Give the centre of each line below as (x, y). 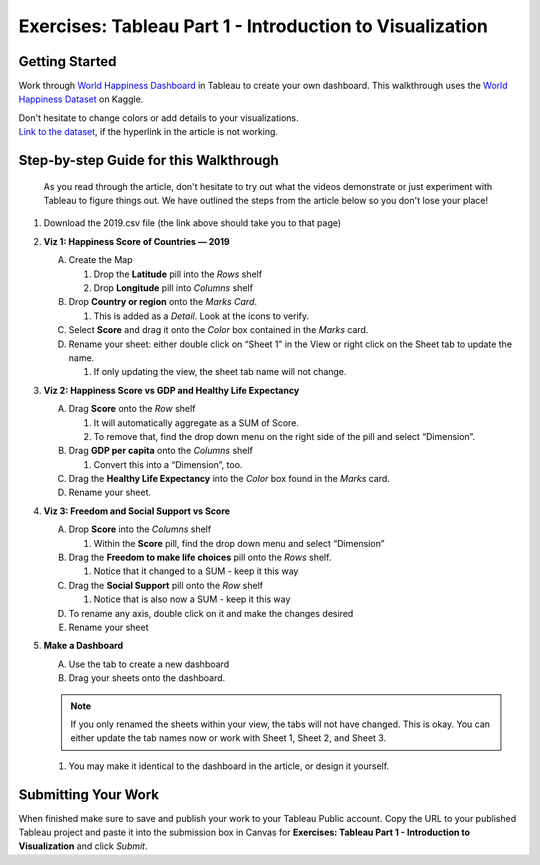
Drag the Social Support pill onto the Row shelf (166, 585)
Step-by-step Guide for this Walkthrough (148, 160)
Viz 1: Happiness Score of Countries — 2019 (136, 241)
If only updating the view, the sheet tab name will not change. (220, 372)
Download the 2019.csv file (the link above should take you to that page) (192, 223)
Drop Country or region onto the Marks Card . (163, 302)
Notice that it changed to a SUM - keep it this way (196, 571)
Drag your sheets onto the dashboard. (147, 678)
